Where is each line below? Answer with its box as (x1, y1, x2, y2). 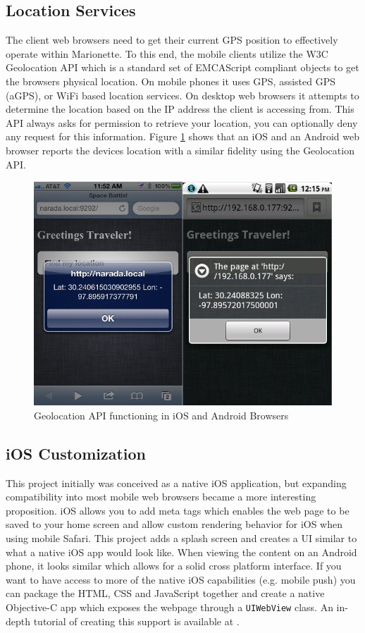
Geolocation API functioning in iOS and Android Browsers (34, 407, 289, 422)
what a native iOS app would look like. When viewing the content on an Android (6, 544, 357, 559)
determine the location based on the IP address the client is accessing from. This (6, 102, 354, 116)
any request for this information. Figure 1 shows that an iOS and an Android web (6, 129, 360, 144)
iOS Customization (6, 442, 147, 464)
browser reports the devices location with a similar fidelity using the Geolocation (6, 142, 354, 157)
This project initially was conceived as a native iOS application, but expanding (6, 475, 347, 490)
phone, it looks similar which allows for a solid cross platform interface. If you (6, 558, 342, 573)
